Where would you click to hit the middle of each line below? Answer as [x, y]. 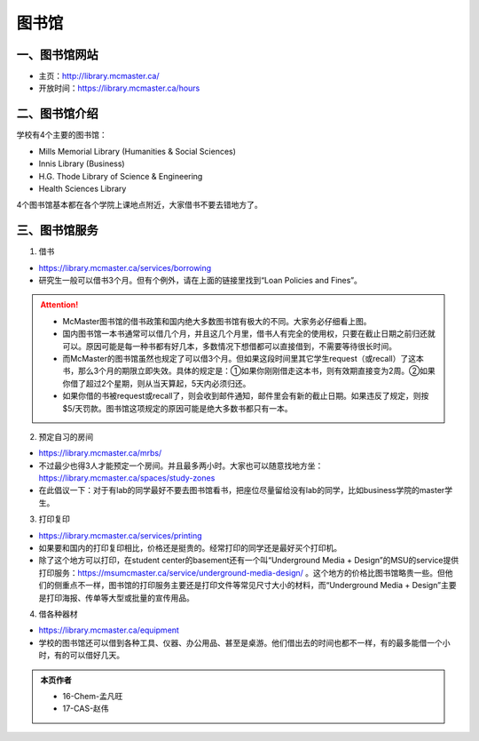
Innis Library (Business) [82, 163]
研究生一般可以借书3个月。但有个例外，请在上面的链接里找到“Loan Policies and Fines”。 [200, 280]
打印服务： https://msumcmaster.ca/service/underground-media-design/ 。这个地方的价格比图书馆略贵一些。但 [242, 572]
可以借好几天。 [97, 655]
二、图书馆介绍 [57, 114]
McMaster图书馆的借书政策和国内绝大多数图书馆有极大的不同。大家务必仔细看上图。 [217, 321]
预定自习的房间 [66, 436]
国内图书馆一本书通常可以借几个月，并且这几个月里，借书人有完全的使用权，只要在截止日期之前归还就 [249, 334]
